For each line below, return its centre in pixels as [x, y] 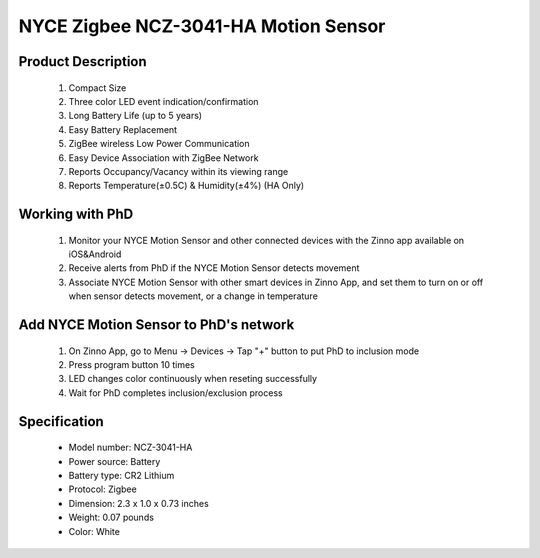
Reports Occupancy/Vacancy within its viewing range [178, 171]
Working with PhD [76, 214]
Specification [61, 421]
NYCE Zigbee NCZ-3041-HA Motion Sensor [202, 26]
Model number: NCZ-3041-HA [130, 447]
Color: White [94, 531]
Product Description [82, 61]
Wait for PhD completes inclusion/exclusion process [176, 392]
